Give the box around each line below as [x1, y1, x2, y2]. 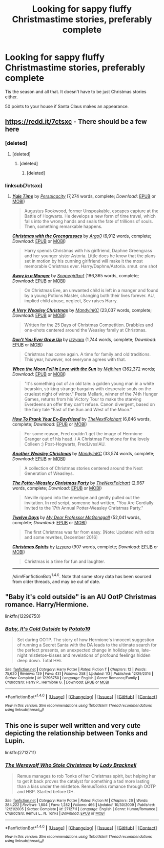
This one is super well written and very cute [5, 721, 141, 730]
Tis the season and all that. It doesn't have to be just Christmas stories [5, 89, 146, 94]
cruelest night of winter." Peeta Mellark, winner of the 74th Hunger [24, 391, 158, 397]
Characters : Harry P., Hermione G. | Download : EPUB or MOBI [5, 680, 109, 685]
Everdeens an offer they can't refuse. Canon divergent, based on [24, 401, 155, 407]
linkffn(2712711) [5, 750, 37, 756]
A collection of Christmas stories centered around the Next [24, 465, 143, 471]
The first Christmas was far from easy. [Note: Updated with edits [24, 529, 155, 535]
